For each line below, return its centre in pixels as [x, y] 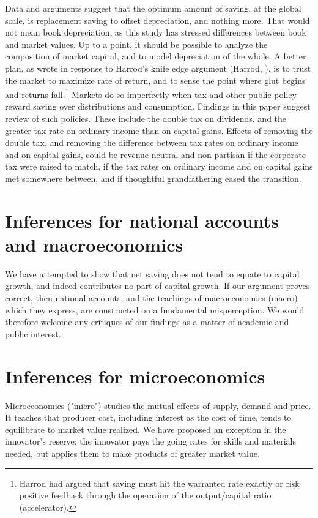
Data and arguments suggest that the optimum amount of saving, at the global [153, 8]
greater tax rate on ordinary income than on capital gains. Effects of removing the [159, 130]
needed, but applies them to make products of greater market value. [132, 453]
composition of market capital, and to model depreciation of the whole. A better [156, 56]
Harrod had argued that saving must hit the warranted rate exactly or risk [159, 483]
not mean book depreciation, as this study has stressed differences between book [156, 32]
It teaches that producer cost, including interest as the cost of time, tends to [148, 417]
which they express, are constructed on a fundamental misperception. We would [155, 310]
